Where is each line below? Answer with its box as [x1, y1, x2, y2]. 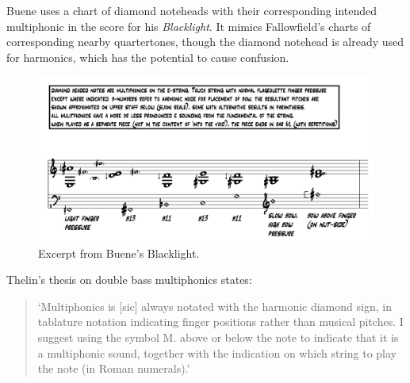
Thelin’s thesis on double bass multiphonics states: [6, 271, 252, 288]
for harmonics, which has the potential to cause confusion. [6, 48, 289, 65]
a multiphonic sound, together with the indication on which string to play [37, 344, 397, 361]
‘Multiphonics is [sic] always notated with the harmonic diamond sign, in [37, 297, 392, 314]
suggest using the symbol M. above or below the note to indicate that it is [37, 329, 399, 346]
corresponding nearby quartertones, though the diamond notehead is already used [6, 33, 404, 50]
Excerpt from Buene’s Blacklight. [38, 244, 200, 261]
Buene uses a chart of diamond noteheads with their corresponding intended [6, 2, 377, 18]
